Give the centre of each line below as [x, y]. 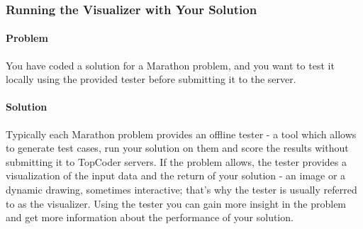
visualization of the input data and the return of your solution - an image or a [176, 175]
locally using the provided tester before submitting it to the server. [151, 79]
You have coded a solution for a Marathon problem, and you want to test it [170, 65]
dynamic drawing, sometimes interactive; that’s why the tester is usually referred [181, 189]
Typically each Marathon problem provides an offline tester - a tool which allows [181, 134]
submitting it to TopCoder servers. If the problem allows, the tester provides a [176, 161]
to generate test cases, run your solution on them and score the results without [177, 148]
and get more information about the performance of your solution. [150, 217]
